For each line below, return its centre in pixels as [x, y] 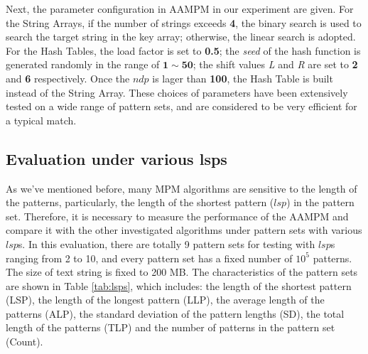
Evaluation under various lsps [117, 158]
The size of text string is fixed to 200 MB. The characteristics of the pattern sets [182, 272]
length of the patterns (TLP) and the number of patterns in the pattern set [171, 327]
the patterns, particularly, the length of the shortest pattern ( [140, 202]
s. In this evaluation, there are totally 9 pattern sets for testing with [167, 243]
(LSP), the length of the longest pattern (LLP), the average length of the [165, 300]
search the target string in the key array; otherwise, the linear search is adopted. [181, 37]
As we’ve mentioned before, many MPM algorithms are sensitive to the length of [182, 188]
